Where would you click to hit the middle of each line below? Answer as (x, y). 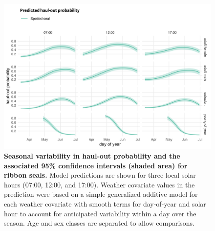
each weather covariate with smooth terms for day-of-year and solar (105, 204)
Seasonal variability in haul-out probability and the (92, 156)
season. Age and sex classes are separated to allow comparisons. (99, 223)
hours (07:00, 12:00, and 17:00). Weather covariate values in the (99, 184)
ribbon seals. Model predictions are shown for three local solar (100, 175)
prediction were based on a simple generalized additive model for (101, 194)
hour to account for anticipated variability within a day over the (100, 213)
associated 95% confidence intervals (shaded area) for (96, 165)
